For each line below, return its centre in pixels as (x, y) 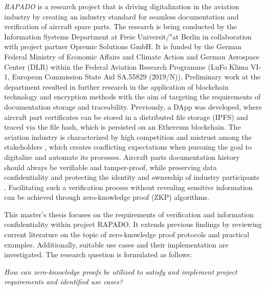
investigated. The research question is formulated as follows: (98, 254)
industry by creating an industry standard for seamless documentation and (121, 16)
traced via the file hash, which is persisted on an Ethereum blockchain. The (123, 127)
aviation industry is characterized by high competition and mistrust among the (128, 137)
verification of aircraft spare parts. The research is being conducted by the (120, 26)
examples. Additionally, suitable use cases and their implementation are (116, 244)
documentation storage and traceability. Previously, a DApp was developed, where (133, 106)
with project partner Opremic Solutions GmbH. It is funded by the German (123, 46)
